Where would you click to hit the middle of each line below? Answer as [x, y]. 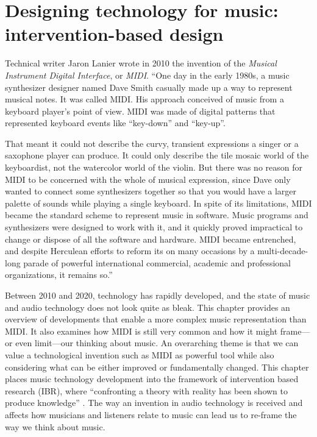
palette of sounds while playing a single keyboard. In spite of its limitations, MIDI [158, 203]
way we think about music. [55, 426]
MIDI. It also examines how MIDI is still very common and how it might [141, 331]
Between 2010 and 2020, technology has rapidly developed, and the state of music [158, 295]
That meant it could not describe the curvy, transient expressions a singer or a [152, 143]
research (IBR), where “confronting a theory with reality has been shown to [147, 390]
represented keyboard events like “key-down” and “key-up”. [115, 123]
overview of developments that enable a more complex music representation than [156, 319]
